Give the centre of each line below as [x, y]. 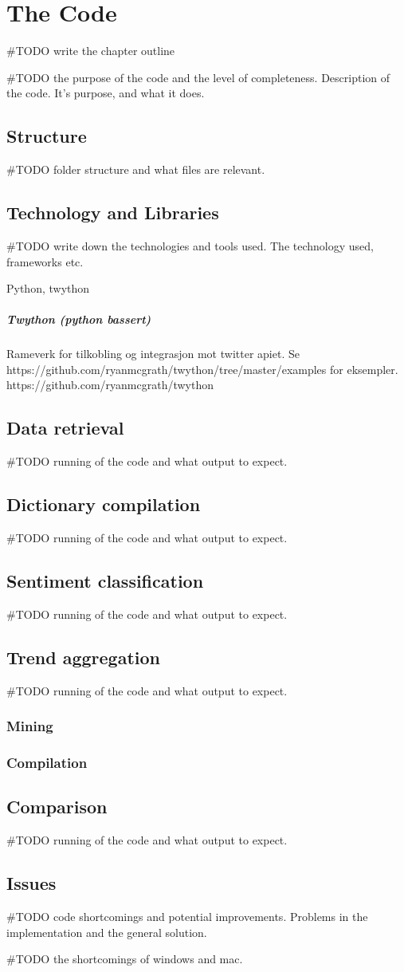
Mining [30, 726]
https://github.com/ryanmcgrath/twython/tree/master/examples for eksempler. [202, 369]
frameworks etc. [45, 261]
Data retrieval [65, 428]
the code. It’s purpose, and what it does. [106, 93]
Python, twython [48, 288]
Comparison [57, 807]
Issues [31, 883]
